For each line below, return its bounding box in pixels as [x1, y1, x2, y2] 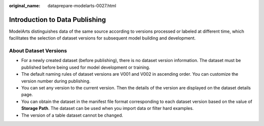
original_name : [9, 3, 41, 8]
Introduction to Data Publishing [9, 15, 106, 24]
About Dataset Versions [9, 47, 67, 54]
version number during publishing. [21, 78, 90, 84]
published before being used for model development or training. [21, 64, 150, 70]
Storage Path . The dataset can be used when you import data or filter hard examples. [21, 105, 194, 111]
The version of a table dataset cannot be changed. [21, 112, 123, 118]
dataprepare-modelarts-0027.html [47, 3, 117, 8]
